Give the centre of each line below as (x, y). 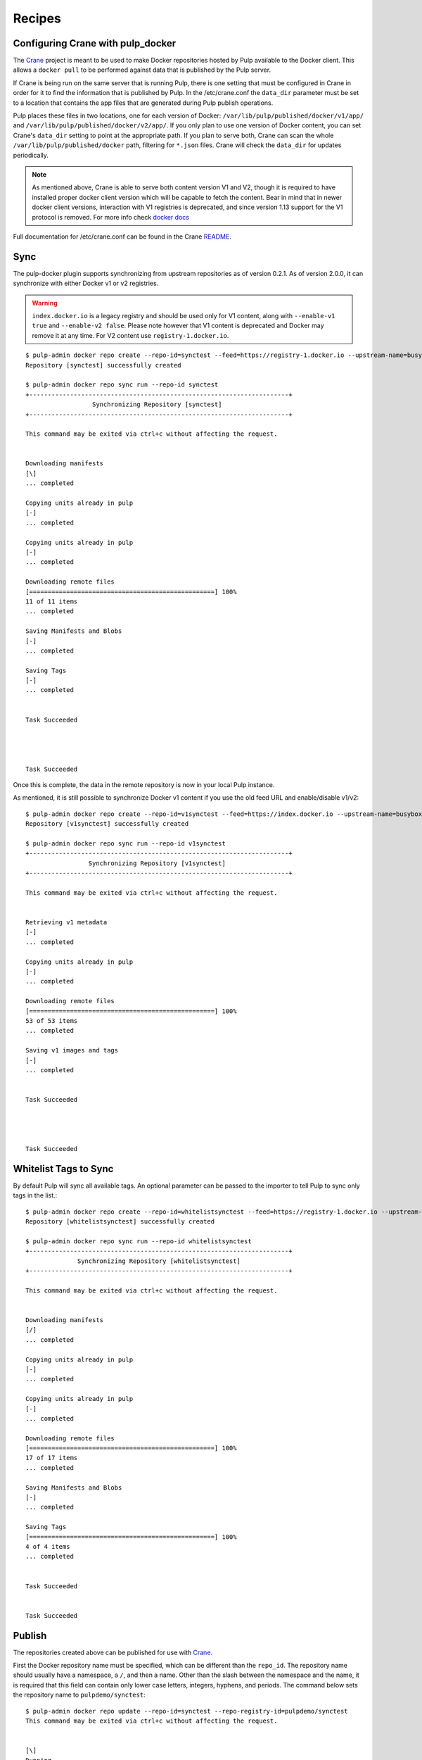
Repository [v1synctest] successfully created (107, 824)
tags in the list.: (35, 1195)
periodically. (31, 155)
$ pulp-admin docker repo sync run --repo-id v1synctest (126, 843)
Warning (45, 303)
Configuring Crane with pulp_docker (95, 43)
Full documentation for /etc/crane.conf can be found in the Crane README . (122, 237)
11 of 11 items (52, 601)
